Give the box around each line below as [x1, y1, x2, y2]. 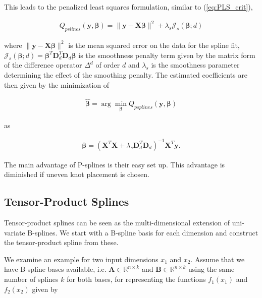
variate [4, 227, 25, 237]
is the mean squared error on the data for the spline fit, [68, 39, 240, 50]
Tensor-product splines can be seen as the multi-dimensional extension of [4, 217, 230, 228]
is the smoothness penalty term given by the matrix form [78, 49, 255, 60]
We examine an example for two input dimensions [4, 254, 159, 264]
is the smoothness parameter [151, 59, 240, 70]
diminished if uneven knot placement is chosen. [4, 169, 150, 180]
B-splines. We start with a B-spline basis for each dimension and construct [27, 227, 258, 237]
